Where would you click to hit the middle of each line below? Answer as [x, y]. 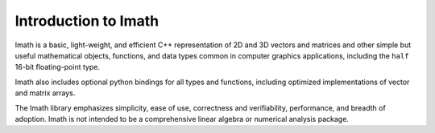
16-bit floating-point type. [58, 67]
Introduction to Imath [87, 21]
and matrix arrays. [45, 93]
